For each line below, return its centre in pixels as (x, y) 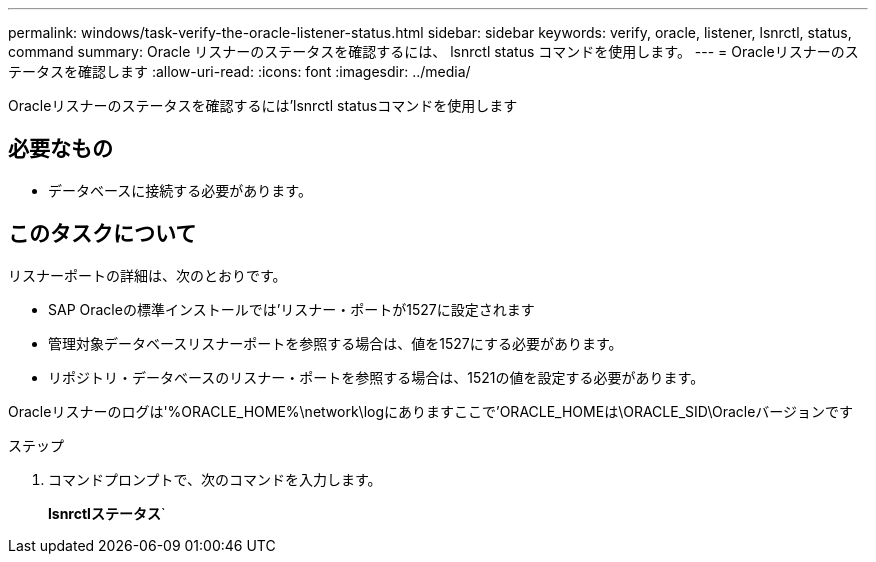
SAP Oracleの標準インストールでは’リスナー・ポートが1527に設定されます (291, 309)
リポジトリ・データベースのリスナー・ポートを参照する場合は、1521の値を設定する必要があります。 (376, 377)
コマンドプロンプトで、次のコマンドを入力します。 (215, 479)
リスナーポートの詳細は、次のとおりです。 (147, 275)
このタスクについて (102, 234)
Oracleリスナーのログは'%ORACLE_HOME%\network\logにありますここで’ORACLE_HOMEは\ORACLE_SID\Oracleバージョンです (431, 411)
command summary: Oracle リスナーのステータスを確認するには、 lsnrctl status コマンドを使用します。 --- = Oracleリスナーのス (433, 51)
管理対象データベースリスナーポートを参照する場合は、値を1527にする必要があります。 (335, 343)
